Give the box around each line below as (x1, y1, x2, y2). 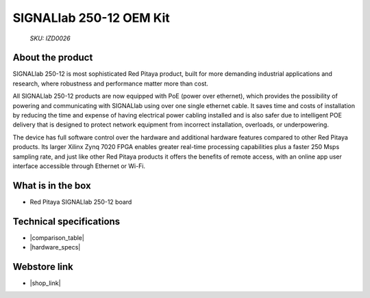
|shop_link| (29, 279, 61, 287)
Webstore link (12, 260, 73, 273)
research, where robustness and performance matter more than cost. (12, 79, 209, 87)
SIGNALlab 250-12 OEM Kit (12, 10, 171, 25)
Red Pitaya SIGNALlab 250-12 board (29, 198, 132, 206)
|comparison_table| (29, 233, 85, 242)
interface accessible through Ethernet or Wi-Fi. (12, 161, 146, 170)
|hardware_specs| (29, 243, 81, 252)
